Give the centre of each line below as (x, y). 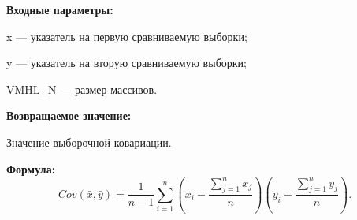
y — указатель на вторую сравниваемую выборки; (126, 63)
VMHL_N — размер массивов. (82, 89)
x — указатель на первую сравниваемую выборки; (127, 36)
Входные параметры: (60, 9)
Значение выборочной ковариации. (89, 142)
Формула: (31, 168)
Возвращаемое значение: (69, 116)
